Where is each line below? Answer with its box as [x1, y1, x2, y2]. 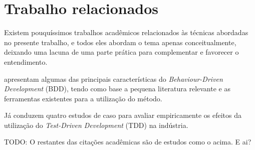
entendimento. [4, 56, 48, 67]
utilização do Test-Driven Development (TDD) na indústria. [4, 119, 188, 130]
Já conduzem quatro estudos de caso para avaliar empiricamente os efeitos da [4, 110, 241, 120]
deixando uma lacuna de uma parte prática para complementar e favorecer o [4, 47, 239, 57]
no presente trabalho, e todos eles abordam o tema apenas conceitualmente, [4, 37, 236, 47]
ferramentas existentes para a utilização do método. [4, 93, 162, 103]
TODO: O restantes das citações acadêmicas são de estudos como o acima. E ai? [4, 136, 251, 147]
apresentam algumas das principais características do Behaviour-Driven [4, 73, 223, 84]
